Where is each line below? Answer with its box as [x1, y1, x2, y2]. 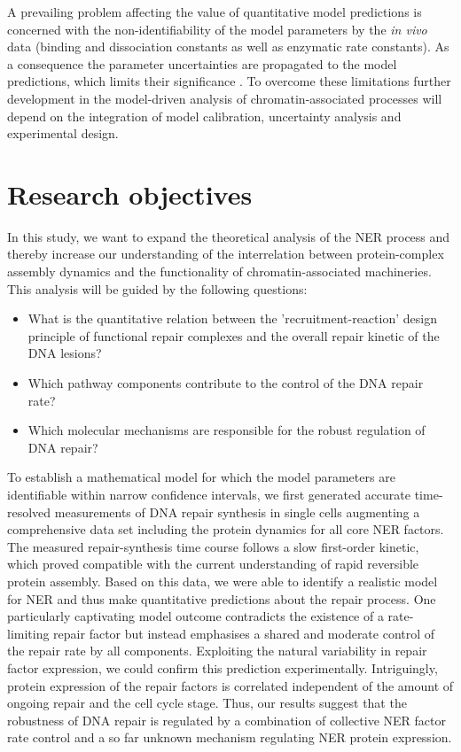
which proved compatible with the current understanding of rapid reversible [7, 554, 419, 573]
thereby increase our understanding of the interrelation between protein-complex [7, 244, 444, 263]
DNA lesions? [27, 344, 102, 362]
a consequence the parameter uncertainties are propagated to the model [7, 54, 397, 73]
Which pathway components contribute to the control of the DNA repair [27, 374, 424, 392]
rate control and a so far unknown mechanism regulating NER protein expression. [7, 728, 452, 747]
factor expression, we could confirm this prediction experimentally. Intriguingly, [7, 658, 438, 677]
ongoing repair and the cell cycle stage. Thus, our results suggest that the [7, 694, 407, 712]
